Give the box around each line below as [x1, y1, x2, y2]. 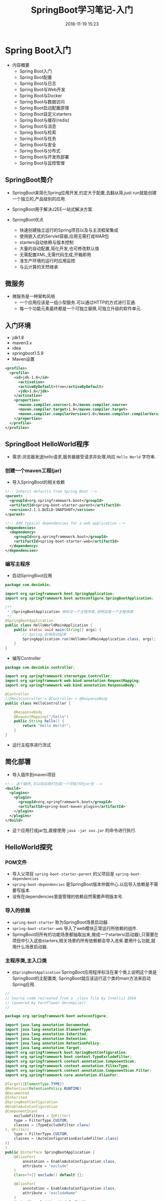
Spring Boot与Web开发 [19, 86, 66, 92]
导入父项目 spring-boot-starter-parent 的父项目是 [12, 871, 115, 877]
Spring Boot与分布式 [19, 147, 61, 153]
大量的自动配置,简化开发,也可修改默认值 [19, 245, 99, 251]
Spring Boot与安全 [19, 142, 57, 147]
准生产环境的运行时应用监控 [19, 258, 76, 264]
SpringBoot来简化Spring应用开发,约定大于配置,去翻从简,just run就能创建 [12, 190, 157, 196]
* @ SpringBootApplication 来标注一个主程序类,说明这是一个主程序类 [7, 609, 133, 614]
